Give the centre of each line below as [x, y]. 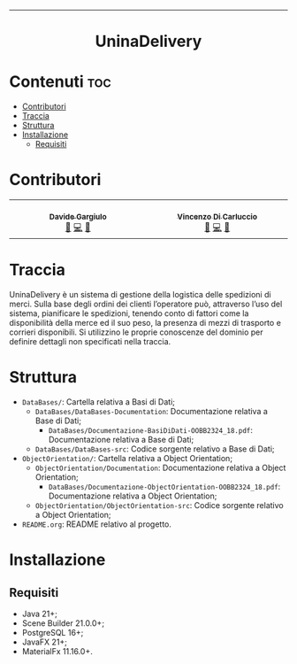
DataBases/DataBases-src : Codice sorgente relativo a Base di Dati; [155, 449]
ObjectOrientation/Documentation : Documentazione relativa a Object [160, 467]
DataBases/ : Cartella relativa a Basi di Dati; [98, 401]
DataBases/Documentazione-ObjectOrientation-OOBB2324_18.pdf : [164, 486]
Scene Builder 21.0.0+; [63, 623]
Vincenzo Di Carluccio [217, 217]
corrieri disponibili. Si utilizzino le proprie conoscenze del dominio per [136, 332]
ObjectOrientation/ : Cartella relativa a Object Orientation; [127, 458]
